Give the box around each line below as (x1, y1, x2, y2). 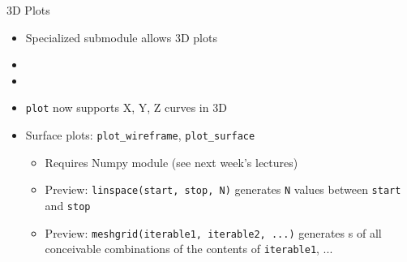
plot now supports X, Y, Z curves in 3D (25, 99, 227, 116)
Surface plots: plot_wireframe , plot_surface (25, 127, 255, 144)
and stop (45, 196, 91, 213)
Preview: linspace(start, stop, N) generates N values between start (45, 181, 401, 198)
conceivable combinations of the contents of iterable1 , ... (45, 240, 333, 257)
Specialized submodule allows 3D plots (25, 28, 217, 45)
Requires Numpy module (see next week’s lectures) (45, 153, 298, 170)
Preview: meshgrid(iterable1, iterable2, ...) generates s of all (45, 224, 382, 241)
